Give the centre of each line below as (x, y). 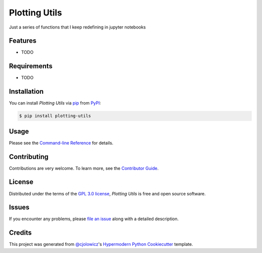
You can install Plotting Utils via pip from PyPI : (55, 103)
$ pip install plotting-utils (55, 116)
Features (23, 41)
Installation (26, 92)
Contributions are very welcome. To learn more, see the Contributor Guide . (84, 168)
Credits (20, 233)
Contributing (29, 156)
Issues (19, 207)
